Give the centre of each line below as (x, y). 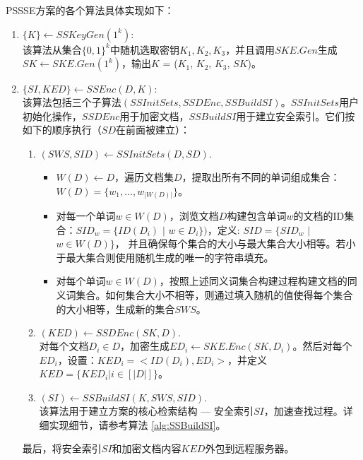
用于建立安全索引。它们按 (296, 116)
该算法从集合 (52, 49)
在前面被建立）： (153, 130)
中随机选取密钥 (144, 49)
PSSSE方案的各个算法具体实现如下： (90, 10)
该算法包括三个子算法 (72, 102)
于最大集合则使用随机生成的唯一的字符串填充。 (165, 257)
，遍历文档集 (144, 176)
